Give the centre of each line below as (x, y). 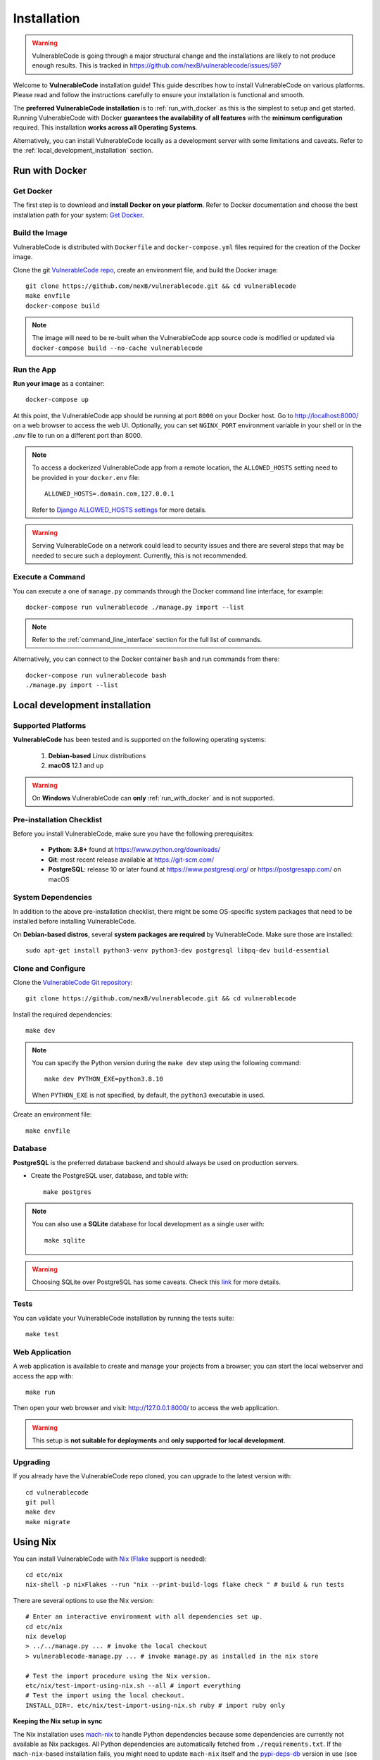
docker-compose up (57, 400)
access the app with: (43, 1376)
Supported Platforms (50, 725)
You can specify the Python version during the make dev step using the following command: (167, 1063)
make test (42, 1334)
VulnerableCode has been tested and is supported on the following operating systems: (140, 740)
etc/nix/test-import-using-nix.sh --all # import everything (133, 1685)
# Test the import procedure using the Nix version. (118, 1676)
